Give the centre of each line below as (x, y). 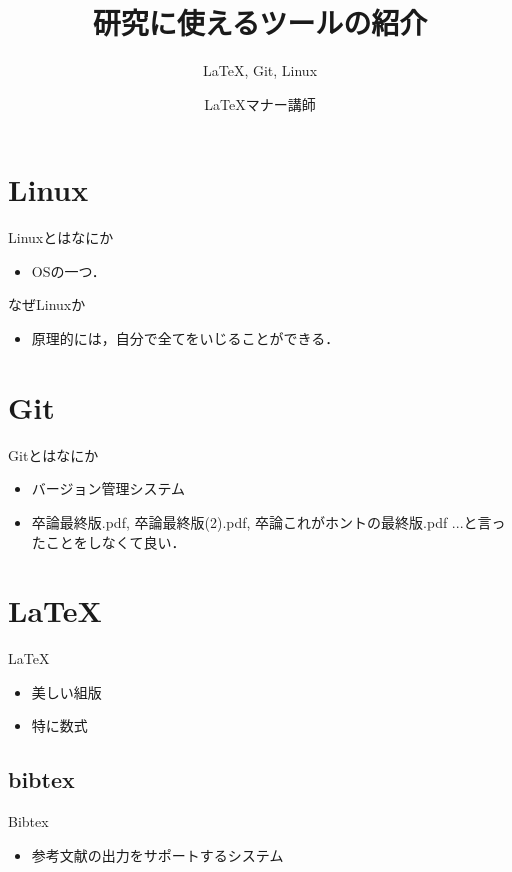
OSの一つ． (68, 270)
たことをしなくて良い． (108, 541)
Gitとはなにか (53, 454)
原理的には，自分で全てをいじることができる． (185, 338)
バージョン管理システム (108, 488)
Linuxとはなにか (61, 237)
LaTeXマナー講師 (260, 103)
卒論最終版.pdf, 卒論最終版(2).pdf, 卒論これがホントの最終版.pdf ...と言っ (268, 521)
